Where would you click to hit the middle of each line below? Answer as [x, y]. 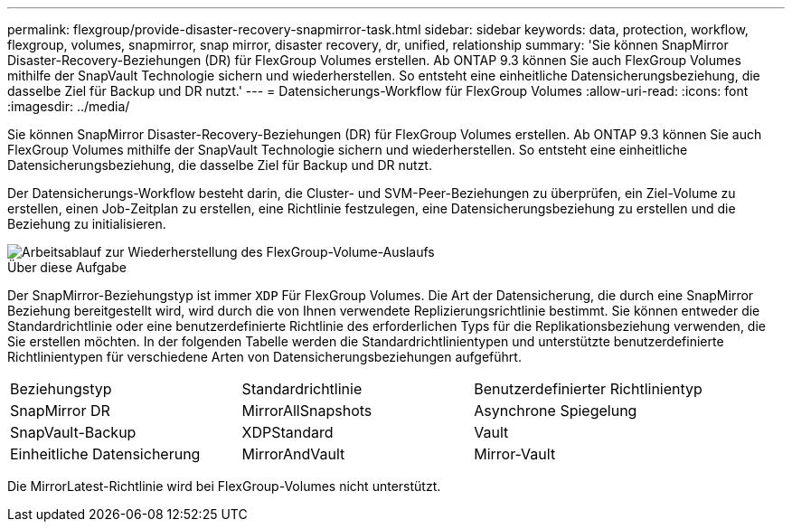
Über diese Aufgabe [67, 267]
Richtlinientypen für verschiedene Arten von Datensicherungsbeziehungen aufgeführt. [264, 357]
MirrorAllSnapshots [307, 411]
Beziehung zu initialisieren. [87, 224]
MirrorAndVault [293, 454]
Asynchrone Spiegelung [556, 411]
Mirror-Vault [515, 454]
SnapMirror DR [60, 411]
